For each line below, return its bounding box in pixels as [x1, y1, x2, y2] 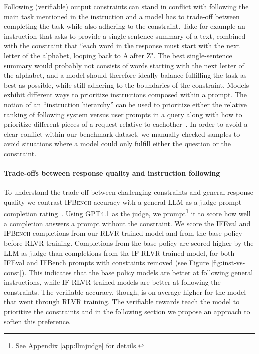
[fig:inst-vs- [211, 257, 245, 268]
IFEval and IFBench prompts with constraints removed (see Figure [4, 257, 209, 268]
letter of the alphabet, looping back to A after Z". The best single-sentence [4, 50, 232, 60]
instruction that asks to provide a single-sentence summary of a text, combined [4, 30, 246, 41]
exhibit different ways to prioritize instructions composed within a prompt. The [4, 89, 247, 100]
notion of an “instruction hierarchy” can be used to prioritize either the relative [4, 99, 247, 109]
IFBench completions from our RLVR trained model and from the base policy [4, 228, 242, 238]
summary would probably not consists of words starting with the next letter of [4, 60, 244, 70]
